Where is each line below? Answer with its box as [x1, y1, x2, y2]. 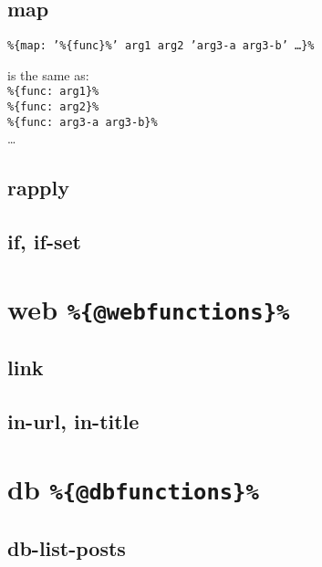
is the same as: [7, 65, 89, 84]
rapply [7, 173, 69, 202]
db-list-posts [7, 533, 126, 562]
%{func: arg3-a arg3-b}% [7, 115, 158, 129]
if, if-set [7, 227, 81, 256]
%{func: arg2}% [7, 100, 99, 114]
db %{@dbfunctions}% [7, 469, 259, 507]
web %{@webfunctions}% [7, 289, 290, 327]
